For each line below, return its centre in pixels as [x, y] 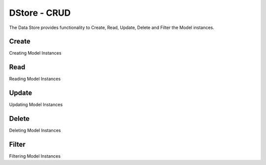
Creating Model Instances [35, 53]
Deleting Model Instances [35, 131]
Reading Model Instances [35, 79]
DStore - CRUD [40, 13]
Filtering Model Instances [35, 156]
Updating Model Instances [36, 105]
